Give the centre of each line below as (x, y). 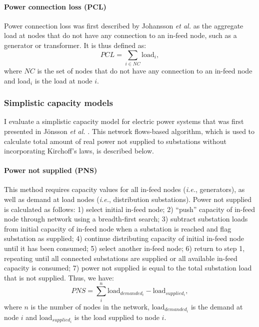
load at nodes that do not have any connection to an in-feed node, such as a (120, 35)
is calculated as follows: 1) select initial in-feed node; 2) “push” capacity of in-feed (130, 209)
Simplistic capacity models (58, 103)
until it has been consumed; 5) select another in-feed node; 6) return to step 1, (124, 248)
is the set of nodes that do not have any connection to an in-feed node (145, 70)
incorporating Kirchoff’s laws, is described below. (79, 151)
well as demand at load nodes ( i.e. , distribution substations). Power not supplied (128, 199)
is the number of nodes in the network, (90, 306)
